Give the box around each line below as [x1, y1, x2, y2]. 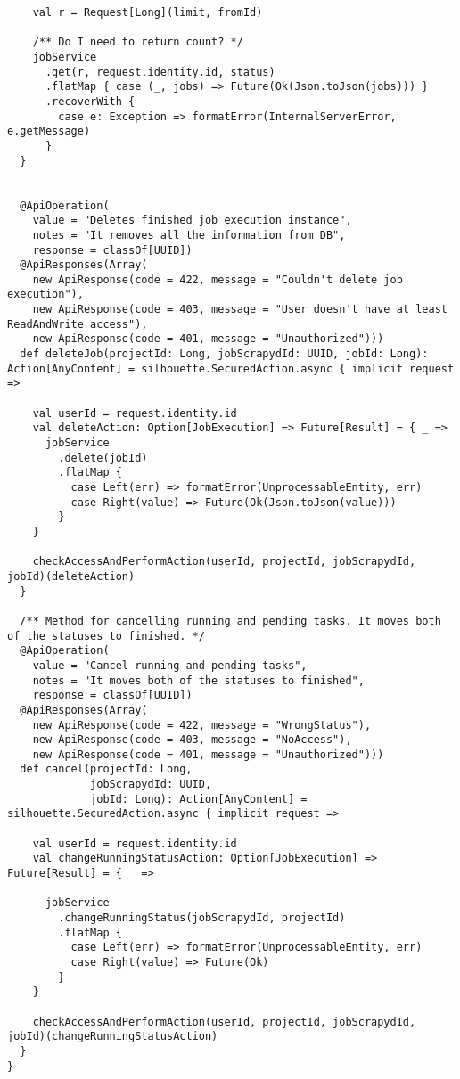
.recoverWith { [45, 94, 136, 108]
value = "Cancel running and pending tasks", [32, 658, 308, 672]
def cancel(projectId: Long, [20, 763, 193, 776]
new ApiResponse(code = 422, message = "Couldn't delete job [32, 273, 403, 286]
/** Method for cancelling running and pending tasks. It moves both [20, 614, 441, 627]
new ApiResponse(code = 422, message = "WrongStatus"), [32, 718, 372, 732]
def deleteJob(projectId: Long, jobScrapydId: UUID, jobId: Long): [20, 347, 429, 361]
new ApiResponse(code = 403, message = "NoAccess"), [32, 733, 352, 747]
